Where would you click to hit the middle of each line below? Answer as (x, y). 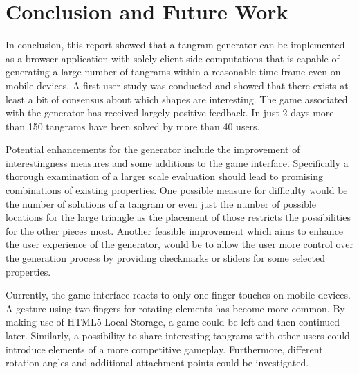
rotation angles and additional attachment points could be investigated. (157, 363)
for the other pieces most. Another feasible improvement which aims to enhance (175, 230)
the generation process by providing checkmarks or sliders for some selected (165, 258)
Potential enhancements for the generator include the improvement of (153, 149)
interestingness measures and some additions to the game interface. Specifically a (177, 162)
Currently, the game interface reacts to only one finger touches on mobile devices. (178, 295)
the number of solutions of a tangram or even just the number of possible (161, 203)
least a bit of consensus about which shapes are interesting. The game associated (177, 99)
